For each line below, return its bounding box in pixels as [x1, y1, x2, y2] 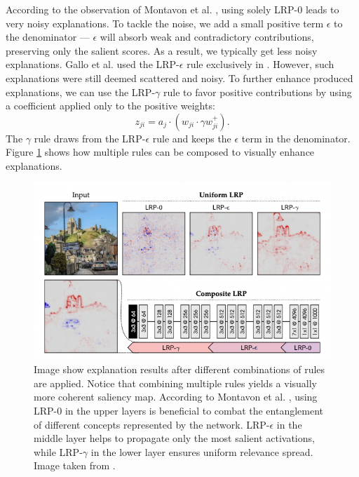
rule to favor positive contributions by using [163, 84, 352, 99]
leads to [305, 2, 339, 16]
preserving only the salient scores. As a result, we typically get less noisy [6, 43, 318, 58]
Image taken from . [34, 458, 116, 473]
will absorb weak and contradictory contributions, [100, 29, 314, 44]
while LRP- [34, 444, 83, 459]
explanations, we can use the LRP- [6, 84, 156, 99]
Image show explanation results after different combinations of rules [34, 362, 325, 377]
